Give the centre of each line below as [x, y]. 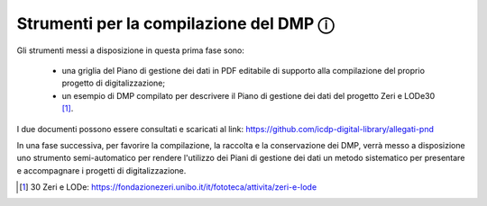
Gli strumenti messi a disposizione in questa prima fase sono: [131, 50]
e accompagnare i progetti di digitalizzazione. [101, 170]
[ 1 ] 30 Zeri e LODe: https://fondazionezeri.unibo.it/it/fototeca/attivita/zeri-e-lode [168, 187]
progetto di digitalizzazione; [114, 83]
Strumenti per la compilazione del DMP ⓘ [175, 23]
